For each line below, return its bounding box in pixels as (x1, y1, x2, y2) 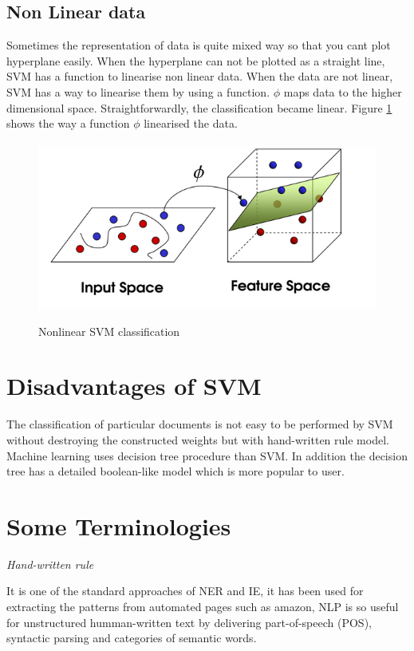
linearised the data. (144, 115, 238, 132)
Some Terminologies (6, 509, 231, 542)
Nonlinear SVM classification (38, 322, 180, 339)
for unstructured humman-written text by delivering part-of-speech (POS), (6, 614, 372, 630)
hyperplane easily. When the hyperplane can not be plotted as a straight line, (6, 52, 385, 69)
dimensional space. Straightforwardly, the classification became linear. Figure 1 (6, 99, 392, 116)
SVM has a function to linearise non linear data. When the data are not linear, (6, 68, 393, 85)
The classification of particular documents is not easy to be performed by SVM (6, 416, 393, 432)
